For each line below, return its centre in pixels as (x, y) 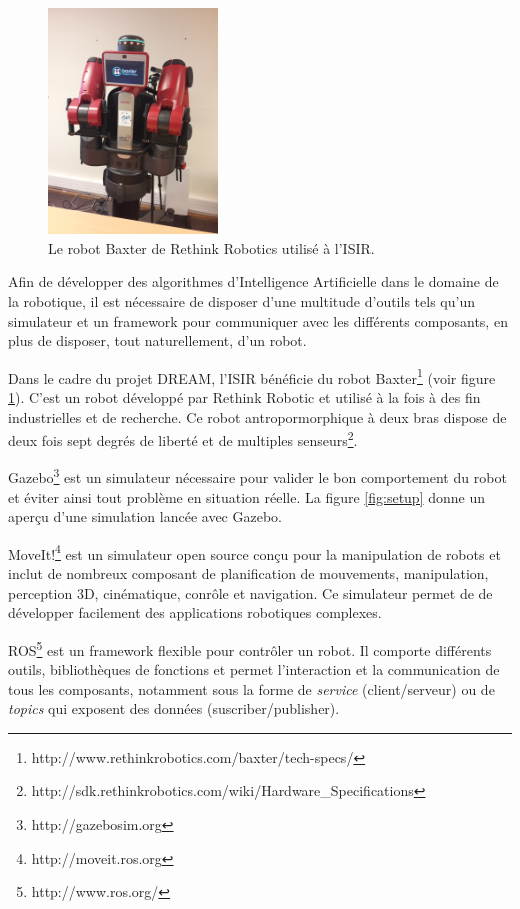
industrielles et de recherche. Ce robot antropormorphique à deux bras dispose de (257, 416)
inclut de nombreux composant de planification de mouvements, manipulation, (248, 573)
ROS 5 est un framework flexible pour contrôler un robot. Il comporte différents (250, 648)
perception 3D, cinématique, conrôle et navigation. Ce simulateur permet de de (250, 592)
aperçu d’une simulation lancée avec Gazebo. (145, 516)
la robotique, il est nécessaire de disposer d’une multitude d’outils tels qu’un (241, 300)
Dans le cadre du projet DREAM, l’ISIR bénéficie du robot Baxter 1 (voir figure (252, 376)
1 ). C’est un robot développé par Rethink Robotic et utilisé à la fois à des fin (244, 396)
